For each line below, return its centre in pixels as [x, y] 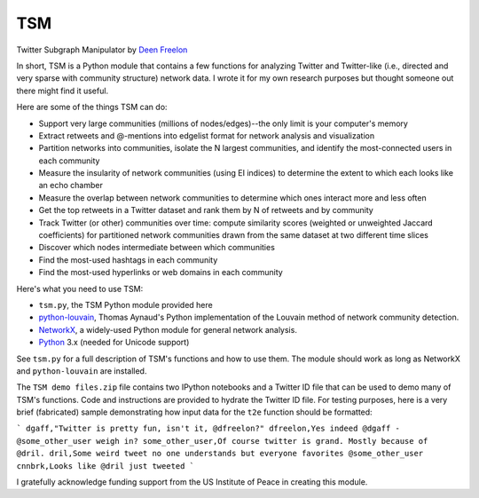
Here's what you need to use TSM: [80, 289]
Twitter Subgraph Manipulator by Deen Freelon [102, 50]
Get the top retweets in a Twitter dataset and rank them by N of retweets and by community [206, 210]
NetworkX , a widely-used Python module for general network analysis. [168, 329]
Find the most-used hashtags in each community [128, 260]
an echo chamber [71, 186]
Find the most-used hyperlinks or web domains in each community [161, 273]
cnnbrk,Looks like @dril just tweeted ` [106, 466]
